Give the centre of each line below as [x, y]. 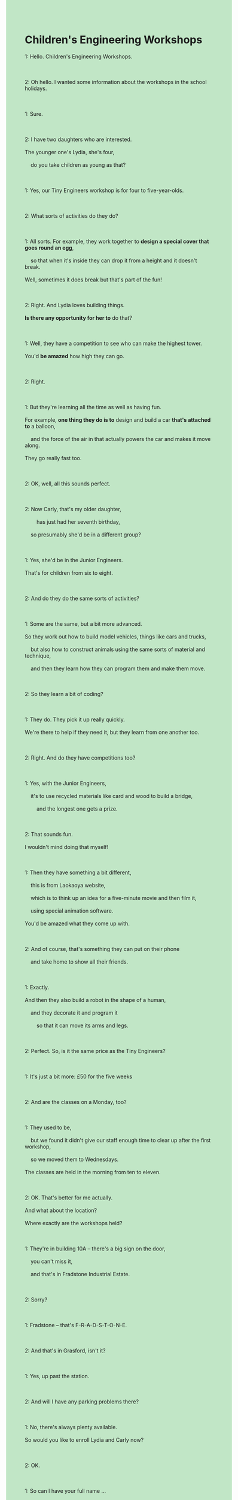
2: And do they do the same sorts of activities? [82, 598]
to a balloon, [40, 426]
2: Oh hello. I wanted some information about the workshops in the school [116, 82]
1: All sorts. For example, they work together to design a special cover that [117, 241]
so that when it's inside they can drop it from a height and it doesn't [114, 260]
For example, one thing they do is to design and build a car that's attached [118, 419]
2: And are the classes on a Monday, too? [76, 1102]
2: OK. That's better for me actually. [69, 1198]
